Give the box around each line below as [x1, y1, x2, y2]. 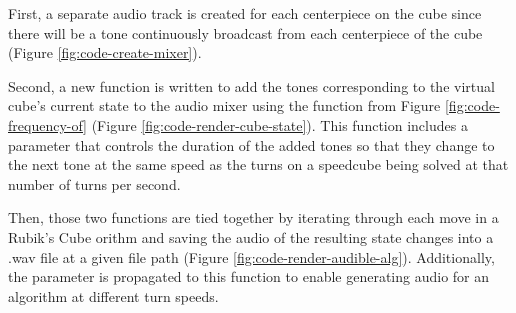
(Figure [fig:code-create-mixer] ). [8, 42, 202, 63]
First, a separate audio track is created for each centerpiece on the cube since [8, 3, 482, 23]
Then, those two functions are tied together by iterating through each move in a [8, 207, 499, 228]
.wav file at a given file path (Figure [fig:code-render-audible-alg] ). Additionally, [8, 246, 495, 267]
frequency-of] [8, 114, 88, 135]
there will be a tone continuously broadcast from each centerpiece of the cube [8, 22, 483, 43]
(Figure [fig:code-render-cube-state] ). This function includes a [91, 114, 468, 135]
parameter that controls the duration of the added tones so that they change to [8, 134, 495, 155]
